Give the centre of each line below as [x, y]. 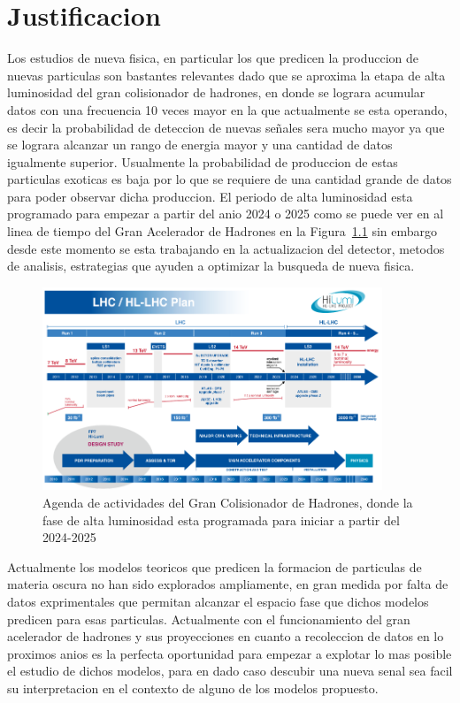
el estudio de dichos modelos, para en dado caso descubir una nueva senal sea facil [230, 671]
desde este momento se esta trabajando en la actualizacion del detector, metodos [226, 248]
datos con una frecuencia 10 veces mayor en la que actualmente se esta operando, [227, 109]
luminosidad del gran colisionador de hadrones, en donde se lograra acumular [216, 92]
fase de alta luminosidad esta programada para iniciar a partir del [221, 520]
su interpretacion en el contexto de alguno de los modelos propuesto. [193, 688]
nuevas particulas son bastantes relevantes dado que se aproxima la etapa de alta [226, 75]
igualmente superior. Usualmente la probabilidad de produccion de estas [203, 161]
